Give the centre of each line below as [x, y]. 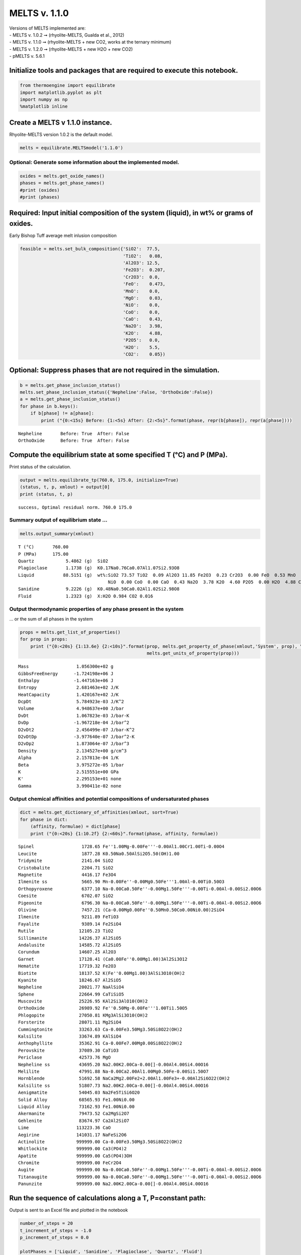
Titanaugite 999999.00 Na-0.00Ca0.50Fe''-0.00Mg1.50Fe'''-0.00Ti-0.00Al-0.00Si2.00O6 [140, 1177]
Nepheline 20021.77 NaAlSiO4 [71, 987]
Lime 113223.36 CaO [65, 1128]
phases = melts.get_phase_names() [62, 183]
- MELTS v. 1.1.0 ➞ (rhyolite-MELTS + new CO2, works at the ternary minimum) [90, 42]
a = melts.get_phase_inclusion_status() [70, 399]
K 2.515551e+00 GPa [68, 772]
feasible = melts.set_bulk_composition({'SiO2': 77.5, [90, 249]
